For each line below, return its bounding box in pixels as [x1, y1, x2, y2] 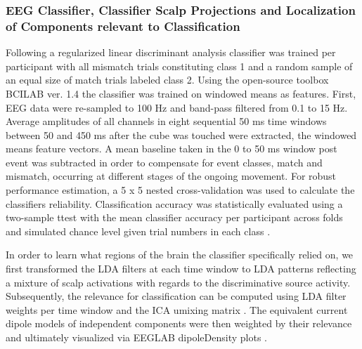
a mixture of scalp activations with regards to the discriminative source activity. [6, 275, 351, 289]
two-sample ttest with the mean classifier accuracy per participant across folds [6, 210, 343, 225]
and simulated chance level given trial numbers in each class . [6, 223, 271, 238]
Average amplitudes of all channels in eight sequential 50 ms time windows [6, 114, 327, 129]
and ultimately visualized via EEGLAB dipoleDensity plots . [6, 330, 267, 345]
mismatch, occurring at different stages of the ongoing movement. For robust [6, 169, 337, 183]
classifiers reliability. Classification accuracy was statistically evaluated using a [6, 196, 343, 211]
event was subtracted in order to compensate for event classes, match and [6, 154, 323, 169]
